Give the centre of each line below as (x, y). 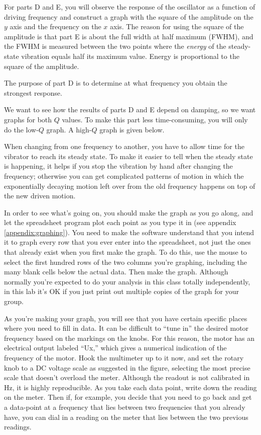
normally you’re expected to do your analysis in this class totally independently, (127, 281)
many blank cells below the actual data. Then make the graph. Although (116, 272)
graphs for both (28, 119)
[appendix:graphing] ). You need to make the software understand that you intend (129, 232)
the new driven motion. (40, 196)
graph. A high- (69, 129)
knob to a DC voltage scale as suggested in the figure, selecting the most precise (127, 367)
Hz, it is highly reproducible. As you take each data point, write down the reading (130, 387)
